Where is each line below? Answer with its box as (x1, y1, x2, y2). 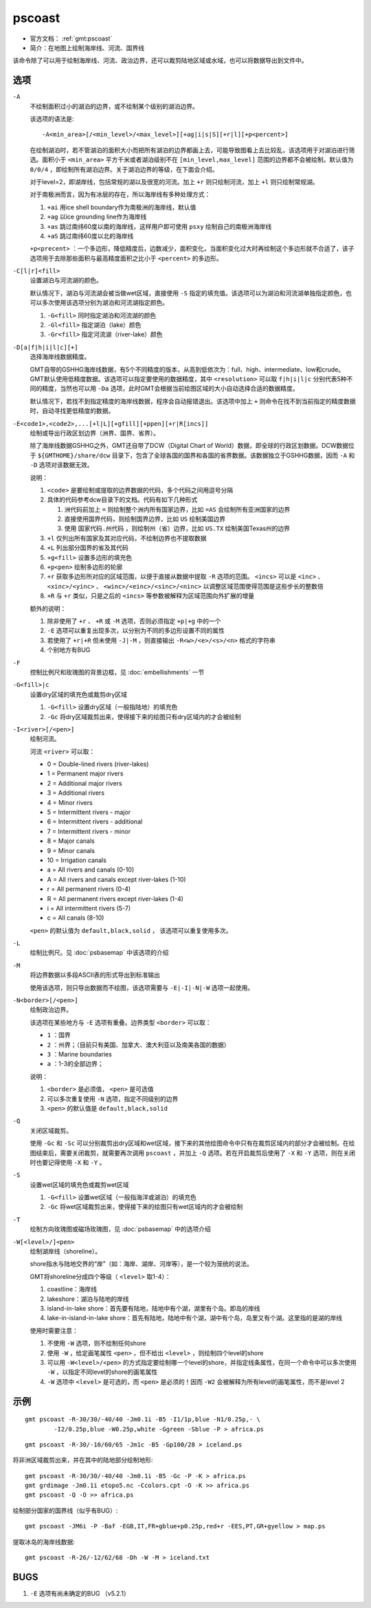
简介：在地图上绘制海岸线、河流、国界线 (30, 43, 144, 52)
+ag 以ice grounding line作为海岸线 (47, 213, 147, 221)
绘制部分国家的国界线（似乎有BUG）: (12, 1506, 118, 1515)
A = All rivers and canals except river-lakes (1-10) (47, 875, 186, 883)
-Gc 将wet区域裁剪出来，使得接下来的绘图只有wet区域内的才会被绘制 (47, 1203, 243, 1211)
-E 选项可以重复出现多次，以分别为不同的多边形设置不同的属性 (47, 626, 225, 635)
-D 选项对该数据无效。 (30, 461, 93, 469)
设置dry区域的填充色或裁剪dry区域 (30, 690, 127, 699)
